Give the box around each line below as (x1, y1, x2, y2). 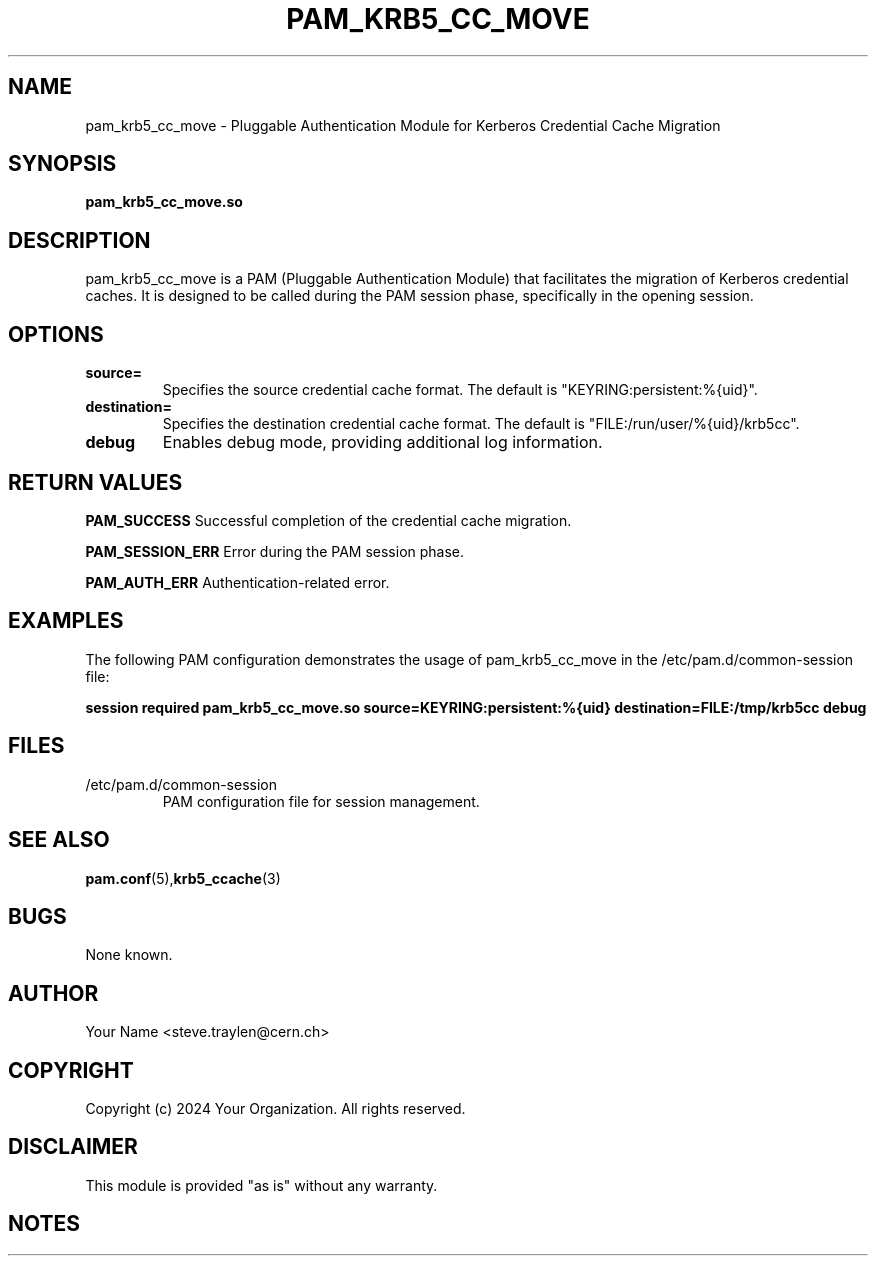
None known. (85, 946, 173, 964)
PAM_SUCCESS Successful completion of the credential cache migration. (85, 511, 572, 529)
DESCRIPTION (8, 227, 151, 253)
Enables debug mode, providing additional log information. (162, 432, 603, 453)
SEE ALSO (8, 827, 110, 853)
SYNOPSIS (8, 151, 117, 177)
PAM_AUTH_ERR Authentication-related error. (85, 573, 390, 591)
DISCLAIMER (8, 1134, 138, 1160)
